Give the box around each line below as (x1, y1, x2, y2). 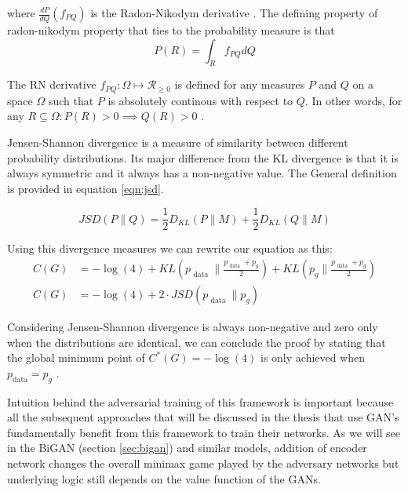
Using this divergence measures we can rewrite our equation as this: (7, 240, 333, 257)
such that (48, 92, 94, 108)
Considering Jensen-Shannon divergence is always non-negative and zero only (7, 319, 378, 335)
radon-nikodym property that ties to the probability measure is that (7, 22, 335, 38)
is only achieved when (260, 349, 366, 366)
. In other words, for (304, 92, 403, 108)
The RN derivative (7, 76, 97, 93)
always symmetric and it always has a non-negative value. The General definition (7, 165, 397, 181)
